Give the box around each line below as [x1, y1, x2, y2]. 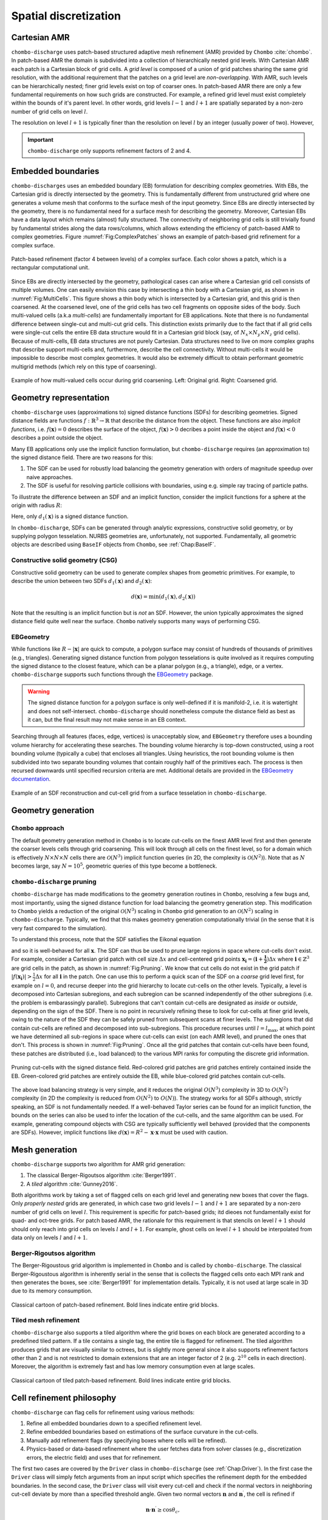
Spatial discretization [11, 9, 121, 22]
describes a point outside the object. [11, 434, 103, 441]
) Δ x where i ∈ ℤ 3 [267, 955, 310, 962]
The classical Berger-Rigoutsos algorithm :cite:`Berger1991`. [26, 1172, 176, 1179]
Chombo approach [11, 824, 64, 832]
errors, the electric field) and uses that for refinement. [26, 1454, 162, 1461]
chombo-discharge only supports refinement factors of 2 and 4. [27, 147, 191, 154]
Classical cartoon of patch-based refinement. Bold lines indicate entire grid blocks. [11, 1301, 219, 1308]
